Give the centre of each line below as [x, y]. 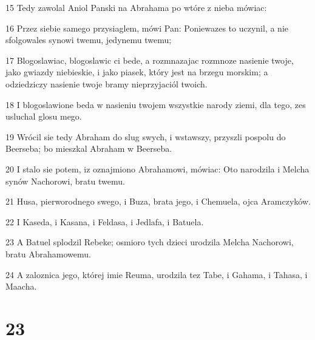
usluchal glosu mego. [44, 116]
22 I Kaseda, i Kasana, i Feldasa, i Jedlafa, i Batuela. [105, 221]
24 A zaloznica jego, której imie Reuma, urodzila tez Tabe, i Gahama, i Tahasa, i [157, 274]
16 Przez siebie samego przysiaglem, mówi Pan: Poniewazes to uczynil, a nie [147, 28]
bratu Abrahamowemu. [48, 253]
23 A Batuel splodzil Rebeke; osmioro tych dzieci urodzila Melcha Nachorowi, [150, 242]
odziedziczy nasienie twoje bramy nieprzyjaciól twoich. [107, 83]
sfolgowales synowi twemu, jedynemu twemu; [89, 40]
